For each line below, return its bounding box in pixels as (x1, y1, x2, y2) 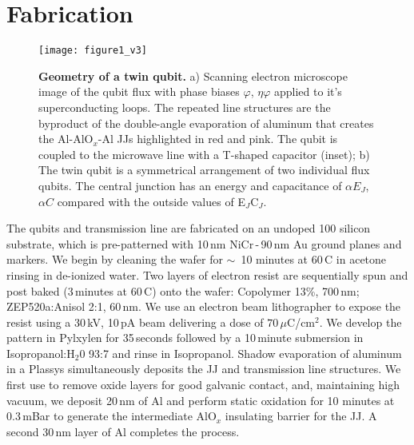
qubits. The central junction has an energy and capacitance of (38, 177, 342, 193)
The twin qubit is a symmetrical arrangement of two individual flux (38, 161, 370, 178)
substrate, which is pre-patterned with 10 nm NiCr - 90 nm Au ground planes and (6, 235, 402, 252)
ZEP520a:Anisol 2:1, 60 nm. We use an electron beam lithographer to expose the (6, 298, 401, 315)
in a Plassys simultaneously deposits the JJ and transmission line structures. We (6, 360, 401, 377)
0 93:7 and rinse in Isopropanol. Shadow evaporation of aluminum (79, 344, 402, 361)
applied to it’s (274, 83, 342, 100)
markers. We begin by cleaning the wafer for (6, 251, 223, 268)
